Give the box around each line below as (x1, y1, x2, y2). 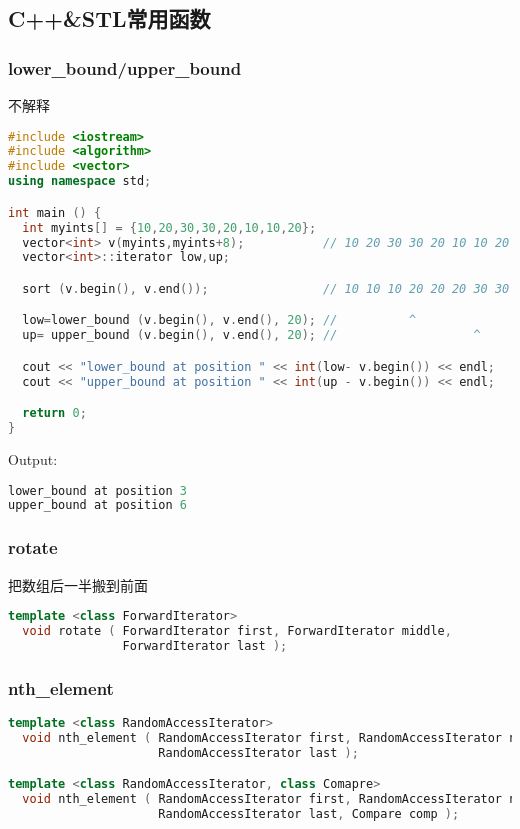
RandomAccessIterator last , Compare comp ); (158, 807, 460, 822)
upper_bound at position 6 (8, 498, 187, 513)
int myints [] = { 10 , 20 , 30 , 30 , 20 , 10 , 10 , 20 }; (22, 220, 317, 235)
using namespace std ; (8, 174, 152, 189)
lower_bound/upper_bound (8, 55, 242, 80)
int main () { (8, 205, 102, 220)
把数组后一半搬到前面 (8, 574, 148, 595)
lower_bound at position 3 (8, 483, 187, 498)
